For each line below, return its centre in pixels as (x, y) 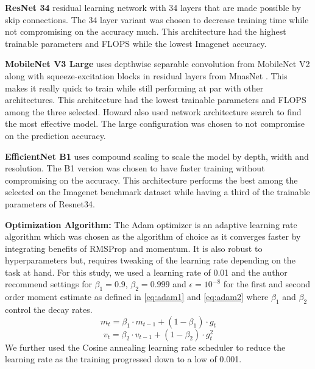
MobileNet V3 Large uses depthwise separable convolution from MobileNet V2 (157, 64)
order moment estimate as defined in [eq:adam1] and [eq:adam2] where (137, 297)
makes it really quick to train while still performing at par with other (134, 88)
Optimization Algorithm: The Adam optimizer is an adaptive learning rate (151, 224)
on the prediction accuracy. (55, 135)
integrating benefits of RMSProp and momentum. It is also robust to (134, 248)
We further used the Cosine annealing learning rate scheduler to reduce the (145, 347)
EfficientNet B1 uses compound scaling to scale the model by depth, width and (157, 156)
